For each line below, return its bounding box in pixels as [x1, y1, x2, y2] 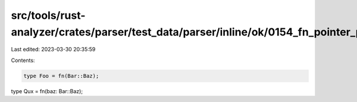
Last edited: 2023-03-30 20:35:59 [11, 46, 96, 53]
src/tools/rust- [11, 9, 86, 22]
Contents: [11, 57, 35, 64]
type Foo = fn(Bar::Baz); [23, 73, 99, 79]
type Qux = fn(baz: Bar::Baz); [11, 87, 83, 94]
